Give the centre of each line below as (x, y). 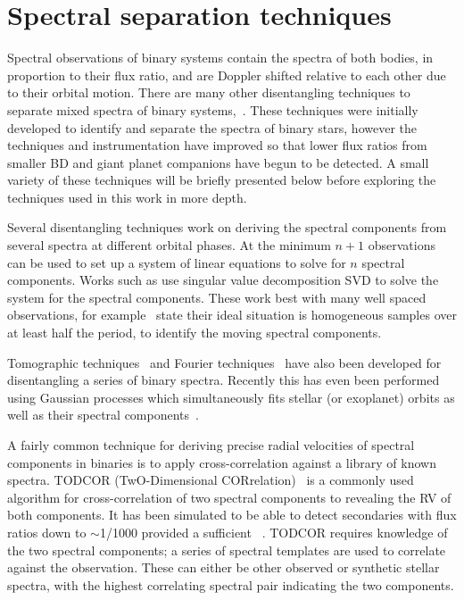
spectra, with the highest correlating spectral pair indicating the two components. (231, 584)
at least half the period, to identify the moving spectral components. (195, 333)
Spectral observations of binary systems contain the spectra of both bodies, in (220, 58)
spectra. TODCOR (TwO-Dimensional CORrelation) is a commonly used (211, 480)
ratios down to (47, 532)
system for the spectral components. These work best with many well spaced (217, 297)
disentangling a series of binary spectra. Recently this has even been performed (224, 380)
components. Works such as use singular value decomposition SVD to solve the (223, 280)
